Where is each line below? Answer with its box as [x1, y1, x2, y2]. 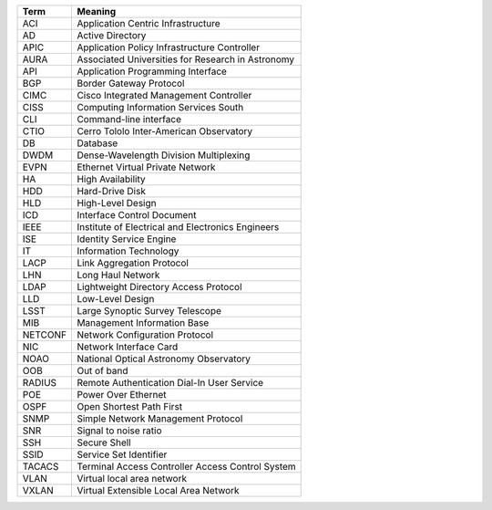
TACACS [22, 461, 59, 473]
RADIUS [22, 377, 57, 389]
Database [77, 137, 118, 150]
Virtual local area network [77, 473, 187, 484]
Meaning [77, 5, 117, 17]
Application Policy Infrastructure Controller [77, 41, 260, 54]
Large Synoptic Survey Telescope [77, 305, 222, 317]
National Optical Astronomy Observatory [77, 352, 251, 365]
